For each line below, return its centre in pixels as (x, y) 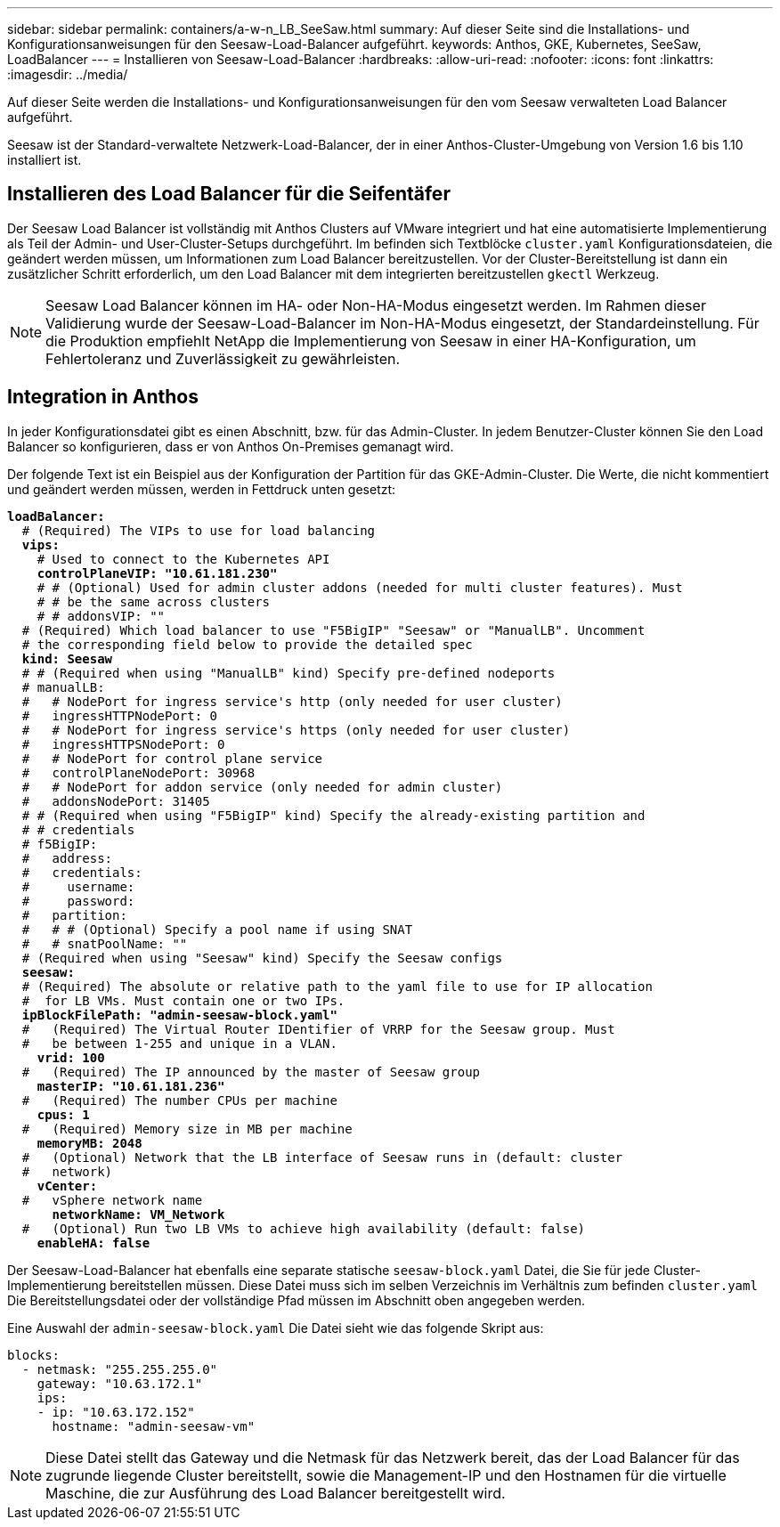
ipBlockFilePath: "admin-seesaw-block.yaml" (179, 1015)
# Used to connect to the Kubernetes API (183, 559)
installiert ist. (45, 160)
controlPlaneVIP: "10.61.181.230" (157, 573)
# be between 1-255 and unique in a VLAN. (179, 1043)
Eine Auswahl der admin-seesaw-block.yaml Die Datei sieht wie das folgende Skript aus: (276, 1328)
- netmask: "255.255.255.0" (120, 1369)
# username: (78, 886)
